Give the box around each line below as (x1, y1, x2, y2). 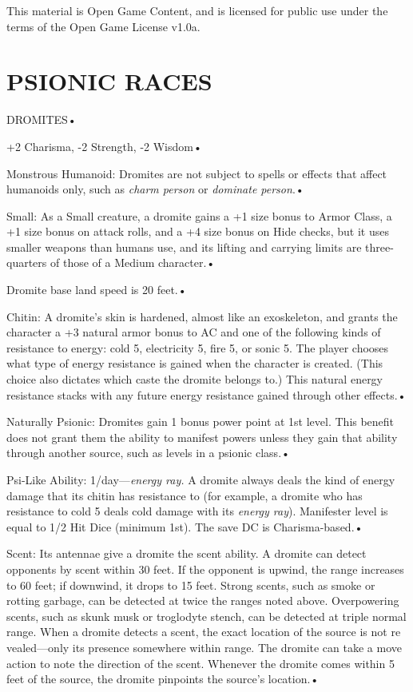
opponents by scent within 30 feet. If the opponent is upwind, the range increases (6, 560, 404, 577)
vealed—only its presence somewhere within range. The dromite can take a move (6, 638, 402, 655)
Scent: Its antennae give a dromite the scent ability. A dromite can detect (6, 545, 367, 562)
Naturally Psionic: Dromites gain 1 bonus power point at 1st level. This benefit (6, 413, 395, 430)
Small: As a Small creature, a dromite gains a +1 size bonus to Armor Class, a (6, 207, 392, 224)
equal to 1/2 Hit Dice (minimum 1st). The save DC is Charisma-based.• (6, 518, 363, 535)
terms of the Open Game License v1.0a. (6, 18, 201, 34)
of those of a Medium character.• (50, 254, 216, 271)
